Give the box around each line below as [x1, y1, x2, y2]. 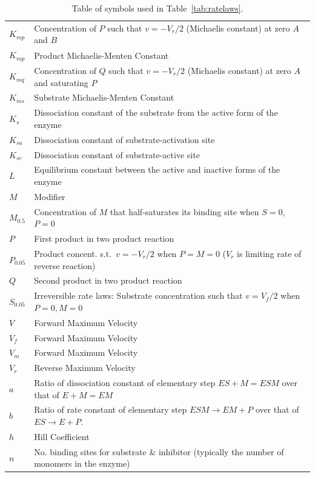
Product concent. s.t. [34, 247, 112, 259]
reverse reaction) [34, 259, 96, 272]
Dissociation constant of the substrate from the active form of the [34, 106, 278, 119]
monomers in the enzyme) [34, 457, 130, 470]
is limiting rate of [237, 247, 302, 259]
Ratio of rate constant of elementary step [34, 403, 187, 416]
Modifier [34, 190, 65, 202]
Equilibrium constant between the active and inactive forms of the [34, 163, 280, 176]
